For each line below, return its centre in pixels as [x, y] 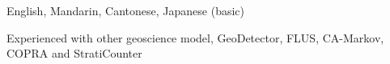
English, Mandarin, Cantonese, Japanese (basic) [125, 10]
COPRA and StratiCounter [74, 53]
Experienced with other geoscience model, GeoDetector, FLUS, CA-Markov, [195, 37]
